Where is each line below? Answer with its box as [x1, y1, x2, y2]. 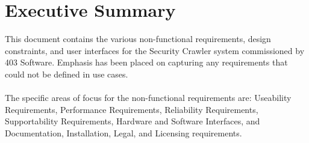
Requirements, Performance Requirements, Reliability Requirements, [5, 103, 258, 115]
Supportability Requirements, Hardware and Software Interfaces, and [5, 115, 260, 127]
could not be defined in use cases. [5, 67, 128, 80]
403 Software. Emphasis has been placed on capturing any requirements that [5, 56, 288, 68]
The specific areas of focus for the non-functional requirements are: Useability [5, 91, 292, 104]
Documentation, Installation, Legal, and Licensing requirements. [5, 126, 242, 139]
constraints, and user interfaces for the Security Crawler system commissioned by [5, 44, 305, 56]
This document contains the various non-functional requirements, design [5, 32, 271, 45]
